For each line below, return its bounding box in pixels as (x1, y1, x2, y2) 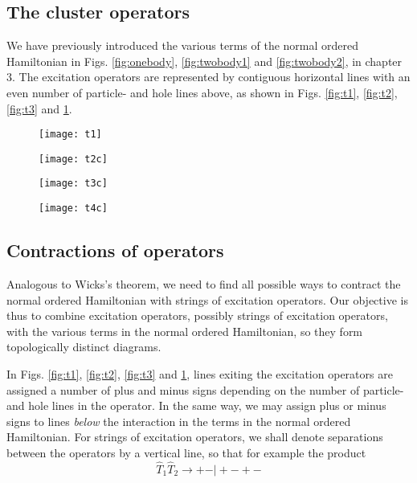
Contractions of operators (6, 238, 224, 263)
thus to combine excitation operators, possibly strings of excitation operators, (6, 307, 388, 324)
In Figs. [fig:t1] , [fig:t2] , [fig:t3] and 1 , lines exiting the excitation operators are (6, 365, 393, 382)
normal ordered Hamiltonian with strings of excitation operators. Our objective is (6, 291, 408, 308)
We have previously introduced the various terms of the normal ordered (6, 37, 359, 54)
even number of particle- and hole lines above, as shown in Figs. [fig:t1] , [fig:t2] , (6, 84, 398, 100)
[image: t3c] (39, 178, 108, 190)
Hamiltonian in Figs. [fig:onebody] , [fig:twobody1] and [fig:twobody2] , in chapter (6, 52, 403, 69)
